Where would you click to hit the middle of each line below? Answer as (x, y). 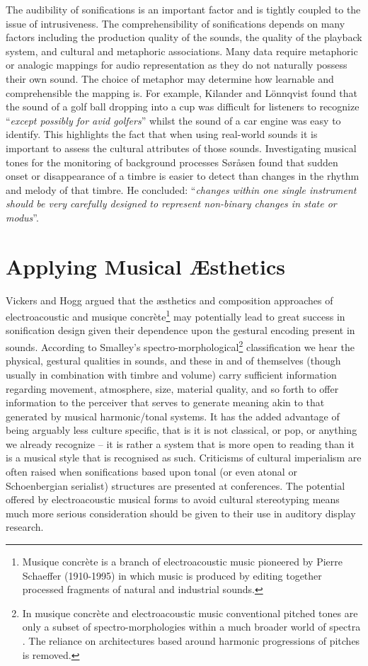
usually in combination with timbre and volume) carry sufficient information (171, 374)
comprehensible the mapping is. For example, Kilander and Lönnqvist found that (182, 92)
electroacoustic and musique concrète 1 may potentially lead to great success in (176, 315)
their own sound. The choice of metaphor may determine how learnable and (170, 78)
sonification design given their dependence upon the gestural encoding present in (180, 330)
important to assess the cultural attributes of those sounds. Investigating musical (181, 148)
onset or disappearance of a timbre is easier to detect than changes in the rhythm (183, 176)
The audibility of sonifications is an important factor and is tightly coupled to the (183, 9)
